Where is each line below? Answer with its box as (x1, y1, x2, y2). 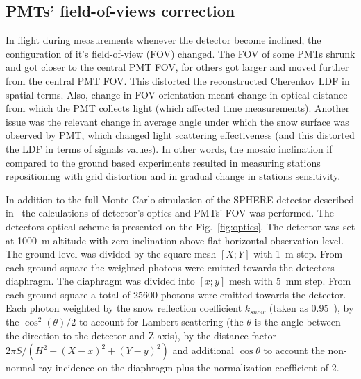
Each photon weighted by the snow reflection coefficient (6, 301, 242, 315)
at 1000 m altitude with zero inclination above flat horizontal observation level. (6, 233, 344, 247)
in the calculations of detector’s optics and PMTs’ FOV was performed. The (6, 205, 334, 220)
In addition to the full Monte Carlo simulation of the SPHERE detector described (6, 192, 354, 206)
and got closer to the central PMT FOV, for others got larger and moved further (6, 60, 349, 74)
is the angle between (254, 314, 341, 329)
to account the (263, 343, 325, 357)
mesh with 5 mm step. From (228, 273, 351, 288)
